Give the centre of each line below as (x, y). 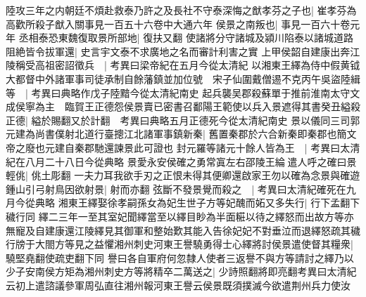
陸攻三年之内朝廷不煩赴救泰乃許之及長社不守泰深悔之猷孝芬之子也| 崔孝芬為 (181, 10)
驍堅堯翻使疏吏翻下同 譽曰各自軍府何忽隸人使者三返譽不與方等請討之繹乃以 (180, 257)
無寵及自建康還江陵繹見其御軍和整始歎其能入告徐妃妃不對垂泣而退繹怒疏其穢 (183, 230)
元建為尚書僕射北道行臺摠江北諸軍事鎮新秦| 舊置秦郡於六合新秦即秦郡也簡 (176, 134)
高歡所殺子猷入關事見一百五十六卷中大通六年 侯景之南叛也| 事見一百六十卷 (178, 24)
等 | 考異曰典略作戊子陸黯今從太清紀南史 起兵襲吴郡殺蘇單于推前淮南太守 (178, 92)
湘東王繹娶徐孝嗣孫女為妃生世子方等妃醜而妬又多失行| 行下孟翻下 (209, 203)
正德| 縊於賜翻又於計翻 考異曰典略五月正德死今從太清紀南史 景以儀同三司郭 (183, 120)
